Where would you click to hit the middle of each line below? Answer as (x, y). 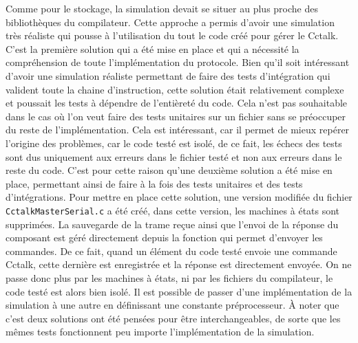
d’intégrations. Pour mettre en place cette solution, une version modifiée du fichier (179, 197)
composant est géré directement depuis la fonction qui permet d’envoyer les (164, 237)
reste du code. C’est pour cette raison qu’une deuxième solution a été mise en (169, 170)
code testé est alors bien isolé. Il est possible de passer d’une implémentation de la (179, 291)
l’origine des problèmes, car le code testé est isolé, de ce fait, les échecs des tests (174, 143)
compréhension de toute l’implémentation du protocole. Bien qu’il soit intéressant (178, 62)
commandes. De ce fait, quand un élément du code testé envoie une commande (171, 251)
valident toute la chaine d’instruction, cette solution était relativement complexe (175, 89)
